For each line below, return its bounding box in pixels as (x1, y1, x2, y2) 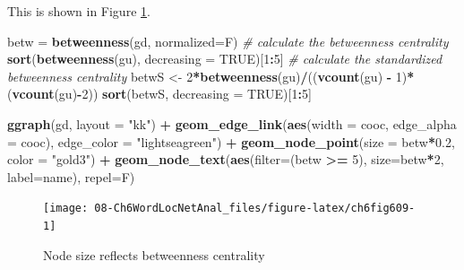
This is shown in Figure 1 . (7, 2, 150, 20)
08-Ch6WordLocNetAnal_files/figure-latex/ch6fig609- (94, 202, 416, 215)
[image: (43, 202, 89, 215)
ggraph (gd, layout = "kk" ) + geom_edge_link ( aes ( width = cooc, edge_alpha (7, 114, 457, 133)
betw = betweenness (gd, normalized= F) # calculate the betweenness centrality (7, 31, 449, 50)
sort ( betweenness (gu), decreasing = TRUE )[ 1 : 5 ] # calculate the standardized (7, 49, 443, 68)
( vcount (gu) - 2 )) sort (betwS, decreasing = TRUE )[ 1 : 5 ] (7, 84, 312, 103)
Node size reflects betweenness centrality (43, 245, 265, 264)
